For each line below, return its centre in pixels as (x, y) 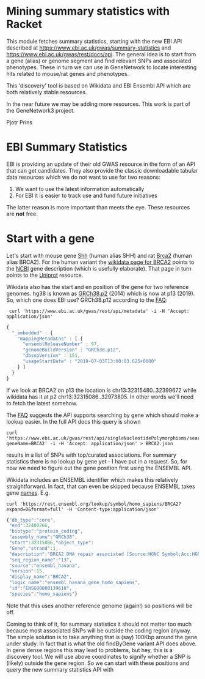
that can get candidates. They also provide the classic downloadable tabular (102, 170)
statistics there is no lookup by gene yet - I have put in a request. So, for (97, 461)
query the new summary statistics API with (60, 669)
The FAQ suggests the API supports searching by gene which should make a (103, 415)
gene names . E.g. (28, 493)
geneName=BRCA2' (27, 443)
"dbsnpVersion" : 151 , (51, 356)
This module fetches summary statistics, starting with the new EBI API (94, 41)
